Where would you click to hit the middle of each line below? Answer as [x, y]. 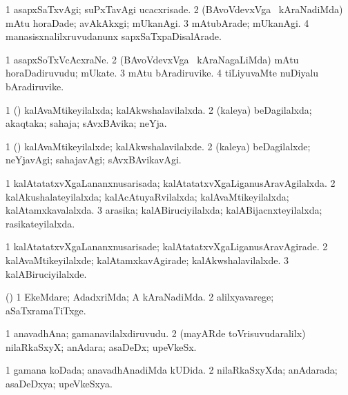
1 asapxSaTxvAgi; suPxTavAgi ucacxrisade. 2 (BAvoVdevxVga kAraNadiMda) [174, 9]
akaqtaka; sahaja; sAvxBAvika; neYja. [86, 123]
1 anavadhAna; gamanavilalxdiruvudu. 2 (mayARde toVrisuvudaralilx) [156, 333]
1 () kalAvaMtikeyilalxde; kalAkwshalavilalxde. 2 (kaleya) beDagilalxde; [158, 146]
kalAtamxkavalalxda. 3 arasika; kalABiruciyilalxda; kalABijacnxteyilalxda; [164, 210]
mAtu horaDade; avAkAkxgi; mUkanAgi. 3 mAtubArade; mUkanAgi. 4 [157, 22]
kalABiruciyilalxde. [46, 273]
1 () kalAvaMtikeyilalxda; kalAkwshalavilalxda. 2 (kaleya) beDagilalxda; [159, 109]
